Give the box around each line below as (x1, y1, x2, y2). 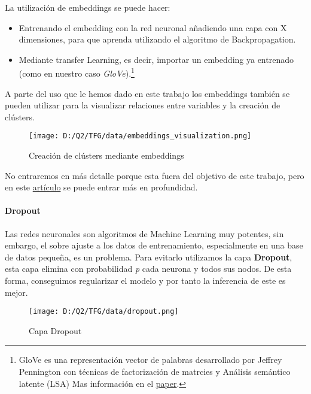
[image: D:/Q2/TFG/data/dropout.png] (29, 307, 179, 316)
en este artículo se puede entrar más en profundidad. (5, 181, 198, 193)
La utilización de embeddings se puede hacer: (5, 1, 170, 13)
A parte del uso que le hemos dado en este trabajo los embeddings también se (5, 87, 290, 99)
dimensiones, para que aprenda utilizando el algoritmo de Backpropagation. (19, 33, 296, 46)
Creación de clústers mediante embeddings (29, 149, 184, 162)
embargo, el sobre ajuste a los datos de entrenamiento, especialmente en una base (5, 239, 303, 251)
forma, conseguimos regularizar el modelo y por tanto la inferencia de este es (5, 274, 286, 287)
